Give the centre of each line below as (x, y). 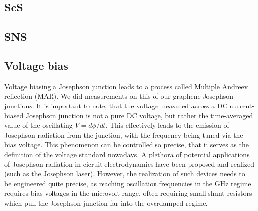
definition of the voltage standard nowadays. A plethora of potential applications (127, 154)
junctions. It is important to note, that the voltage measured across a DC (116, 105)
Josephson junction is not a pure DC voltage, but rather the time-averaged (139, 115)
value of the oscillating (39, 125)
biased (14, 115)
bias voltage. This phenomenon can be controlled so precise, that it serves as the (127, 144)
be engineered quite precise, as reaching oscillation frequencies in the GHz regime (128, 183)
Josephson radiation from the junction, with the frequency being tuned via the (124, 134)
